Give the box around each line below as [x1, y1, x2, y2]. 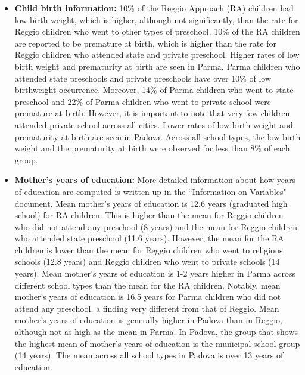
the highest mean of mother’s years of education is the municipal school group [14, 337, 300, 349]
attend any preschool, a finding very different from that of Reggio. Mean [14, 302, 279, 314]
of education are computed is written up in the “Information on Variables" [14, 185, 287, 197]
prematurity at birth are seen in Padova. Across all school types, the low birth [14, 130, 301, 142]
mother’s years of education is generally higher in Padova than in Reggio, [14, 314, 282, 326]
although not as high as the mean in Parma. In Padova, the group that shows [14, 326, 298, 338]
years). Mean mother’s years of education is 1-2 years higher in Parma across [14, 267, 295, 280]
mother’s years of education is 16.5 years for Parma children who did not [14, 290, 281, 303]
